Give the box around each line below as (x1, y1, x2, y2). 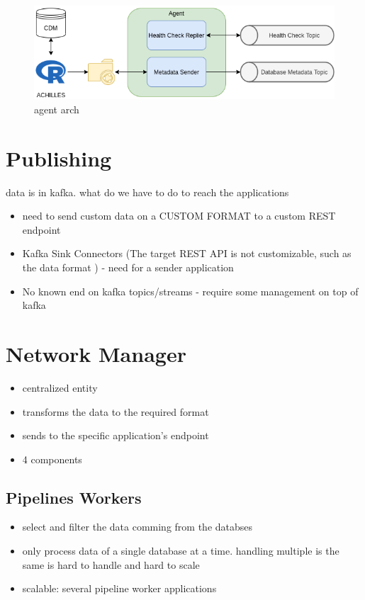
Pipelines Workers (6, 486, 142, 508)
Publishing (6, 143, 112, 172)
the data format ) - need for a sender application (22, 260, 234, 274)
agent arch (34, 101, 79, 116)
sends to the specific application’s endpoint (22, 428, 209, 443)
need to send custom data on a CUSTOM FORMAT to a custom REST (22, 208, 336, 223)
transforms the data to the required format (22, 404, 209, 419)
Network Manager (6, 339, 186, 368)
